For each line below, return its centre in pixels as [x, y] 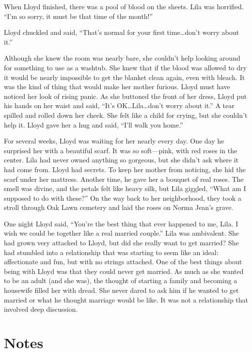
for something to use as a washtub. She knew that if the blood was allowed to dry [125, 67]
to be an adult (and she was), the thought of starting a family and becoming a [121, 280]
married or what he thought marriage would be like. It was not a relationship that [126, 299]
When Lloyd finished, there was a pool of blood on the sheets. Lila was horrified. [124, 6]
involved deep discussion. [41, 309]
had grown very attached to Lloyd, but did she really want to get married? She [121, 243]
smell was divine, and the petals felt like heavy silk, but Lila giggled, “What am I [125, 188]
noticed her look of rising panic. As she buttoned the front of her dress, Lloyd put [126, 96]
